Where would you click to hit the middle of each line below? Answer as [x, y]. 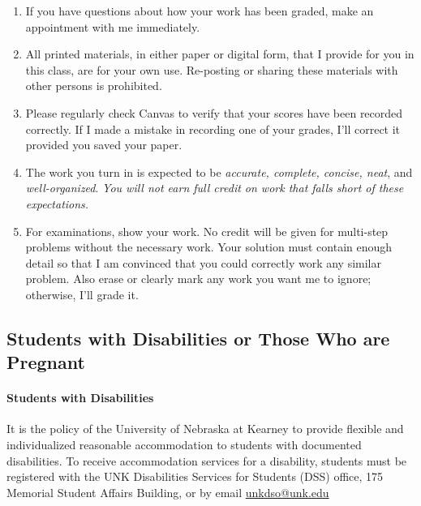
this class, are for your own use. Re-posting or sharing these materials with [212, 69]
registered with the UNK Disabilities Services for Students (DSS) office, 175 [195, 476]
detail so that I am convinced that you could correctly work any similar [203, 262]
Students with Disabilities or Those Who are [198, 338]
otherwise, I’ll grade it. [82, 294]
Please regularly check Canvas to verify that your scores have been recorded [214, 112]
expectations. [57, 203]
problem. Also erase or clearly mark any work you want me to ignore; [198, 279]
